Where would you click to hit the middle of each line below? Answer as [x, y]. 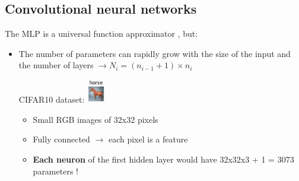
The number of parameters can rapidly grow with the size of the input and [155, 53]
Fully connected [61, 139]
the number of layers [56, 65]
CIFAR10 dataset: [52, 99]
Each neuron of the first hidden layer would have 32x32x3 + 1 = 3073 [163, 159]
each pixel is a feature [148, 139]
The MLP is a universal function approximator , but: [101, 34]
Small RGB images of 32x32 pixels [96, 119]
